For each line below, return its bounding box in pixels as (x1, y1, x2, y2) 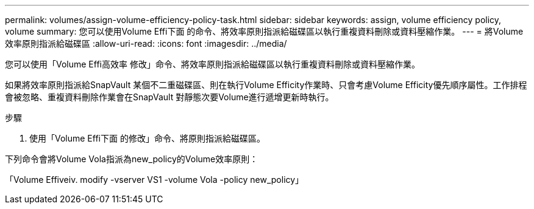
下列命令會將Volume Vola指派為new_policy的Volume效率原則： (5, 154, 258, 164)
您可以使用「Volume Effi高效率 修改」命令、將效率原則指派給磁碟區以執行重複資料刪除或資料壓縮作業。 (5, 59, 420, 69)
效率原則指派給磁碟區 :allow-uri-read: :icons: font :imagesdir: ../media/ (5, 38, 287, 49)
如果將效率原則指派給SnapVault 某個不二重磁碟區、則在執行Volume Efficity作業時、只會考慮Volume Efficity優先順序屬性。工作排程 (5, 80, 527, 90)
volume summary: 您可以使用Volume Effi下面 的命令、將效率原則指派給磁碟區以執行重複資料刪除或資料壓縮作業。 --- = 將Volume (5, 26, 524, 36)
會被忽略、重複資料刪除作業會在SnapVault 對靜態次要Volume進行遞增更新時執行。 (5, 92, 334, 102)
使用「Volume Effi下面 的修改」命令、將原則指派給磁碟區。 (29, 133, 265, 143)
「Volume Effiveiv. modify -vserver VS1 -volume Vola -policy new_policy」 (5, 174, 304, 185)
